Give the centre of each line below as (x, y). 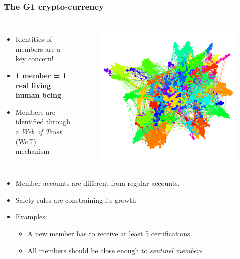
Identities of (34, 39)
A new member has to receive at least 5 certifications (109, 234)
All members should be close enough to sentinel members (115, 250)
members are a (38, 49)
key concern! (35, 59)
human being (39, 95)
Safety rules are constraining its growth (76, 200)
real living (33, 85)
